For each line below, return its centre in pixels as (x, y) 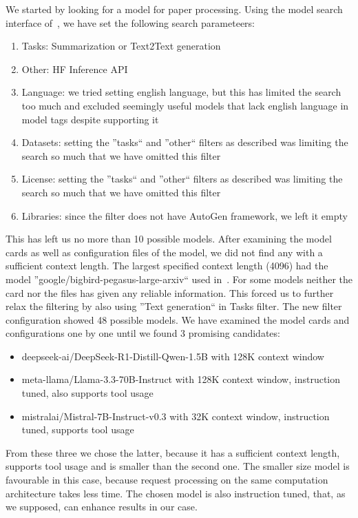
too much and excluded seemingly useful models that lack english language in (185, 105)
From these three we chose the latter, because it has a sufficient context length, (173, 452)
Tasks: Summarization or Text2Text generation (121, 46)
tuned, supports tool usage (78, 429)
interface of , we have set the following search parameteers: (130, 22)
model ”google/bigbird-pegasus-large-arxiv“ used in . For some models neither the (179, 279)
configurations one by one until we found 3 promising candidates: (143, 333)
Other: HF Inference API (75, 69)
